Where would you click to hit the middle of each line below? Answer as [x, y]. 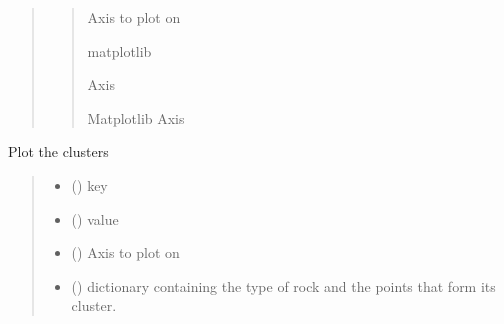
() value [95, 218]
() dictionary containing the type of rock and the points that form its [283, 285]
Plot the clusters [58, 151]
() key [89, 184]
